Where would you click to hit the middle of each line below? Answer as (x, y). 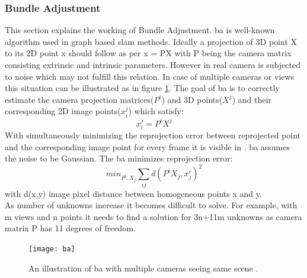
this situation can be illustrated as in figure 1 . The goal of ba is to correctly (142, 88)
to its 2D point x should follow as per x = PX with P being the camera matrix (148, 53)
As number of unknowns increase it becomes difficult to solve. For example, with (151, 205)
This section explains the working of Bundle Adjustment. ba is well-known (140, 30)
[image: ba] (52, 249)
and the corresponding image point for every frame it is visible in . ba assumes (147, 146)
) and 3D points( (192, 99)
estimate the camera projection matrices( (79, 99)
